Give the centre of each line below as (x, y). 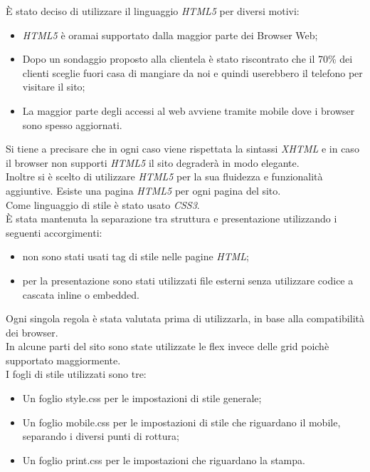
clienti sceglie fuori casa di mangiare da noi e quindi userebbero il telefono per (192, 72)
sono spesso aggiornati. (72, 124)
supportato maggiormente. (63, 360)
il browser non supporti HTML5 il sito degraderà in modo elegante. (153, 162)
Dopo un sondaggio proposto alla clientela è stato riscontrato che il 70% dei (187, 59)
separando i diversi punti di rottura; (101, 436)
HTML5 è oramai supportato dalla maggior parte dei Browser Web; (170, 35)
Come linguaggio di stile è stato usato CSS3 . (103, 204)
